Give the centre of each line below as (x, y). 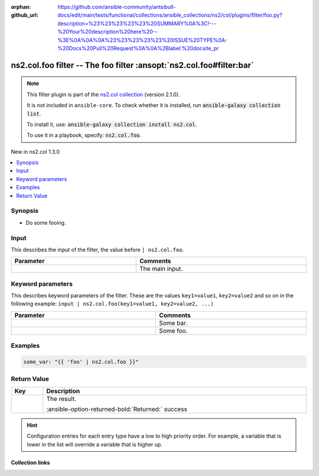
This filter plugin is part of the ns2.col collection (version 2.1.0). (103, 94)
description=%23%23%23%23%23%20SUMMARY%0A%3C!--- (137, 23)
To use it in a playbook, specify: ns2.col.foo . (84, 135)
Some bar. (173, 323)
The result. (61, 399)
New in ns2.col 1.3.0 (35, 151)
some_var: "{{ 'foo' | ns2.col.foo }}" (81, 362)
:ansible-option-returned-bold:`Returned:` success (117, 409)
